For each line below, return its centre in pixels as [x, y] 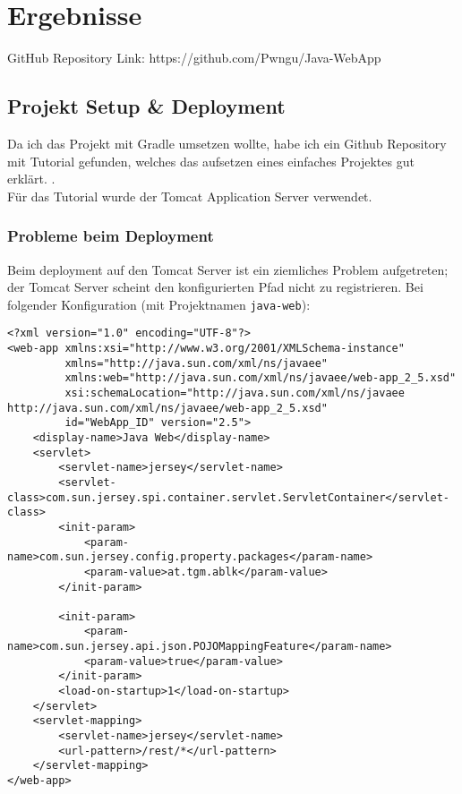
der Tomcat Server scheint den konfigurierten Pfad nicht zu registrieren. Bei [215, 287]
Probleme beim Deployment [111, 236]
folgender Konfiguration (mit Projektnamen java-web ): [159, 304]
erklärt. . [31, 179]
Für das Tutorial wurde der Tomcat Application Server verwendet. [190, 196]
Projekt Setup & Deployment [146, 106]
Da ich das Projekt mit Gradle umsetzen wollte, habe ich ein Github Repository [227, 143]
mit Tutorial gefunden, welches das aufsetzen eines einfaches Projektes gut [211, 161]
